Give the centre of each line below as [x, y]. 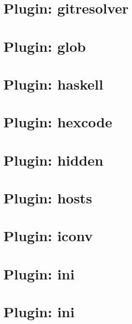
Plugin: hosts [48, 198]
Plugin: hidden [53, 160]
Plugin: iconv [48, 236]
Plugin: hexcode [58, 122]
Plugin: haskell [53, 84]
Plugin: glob [45, 46]
